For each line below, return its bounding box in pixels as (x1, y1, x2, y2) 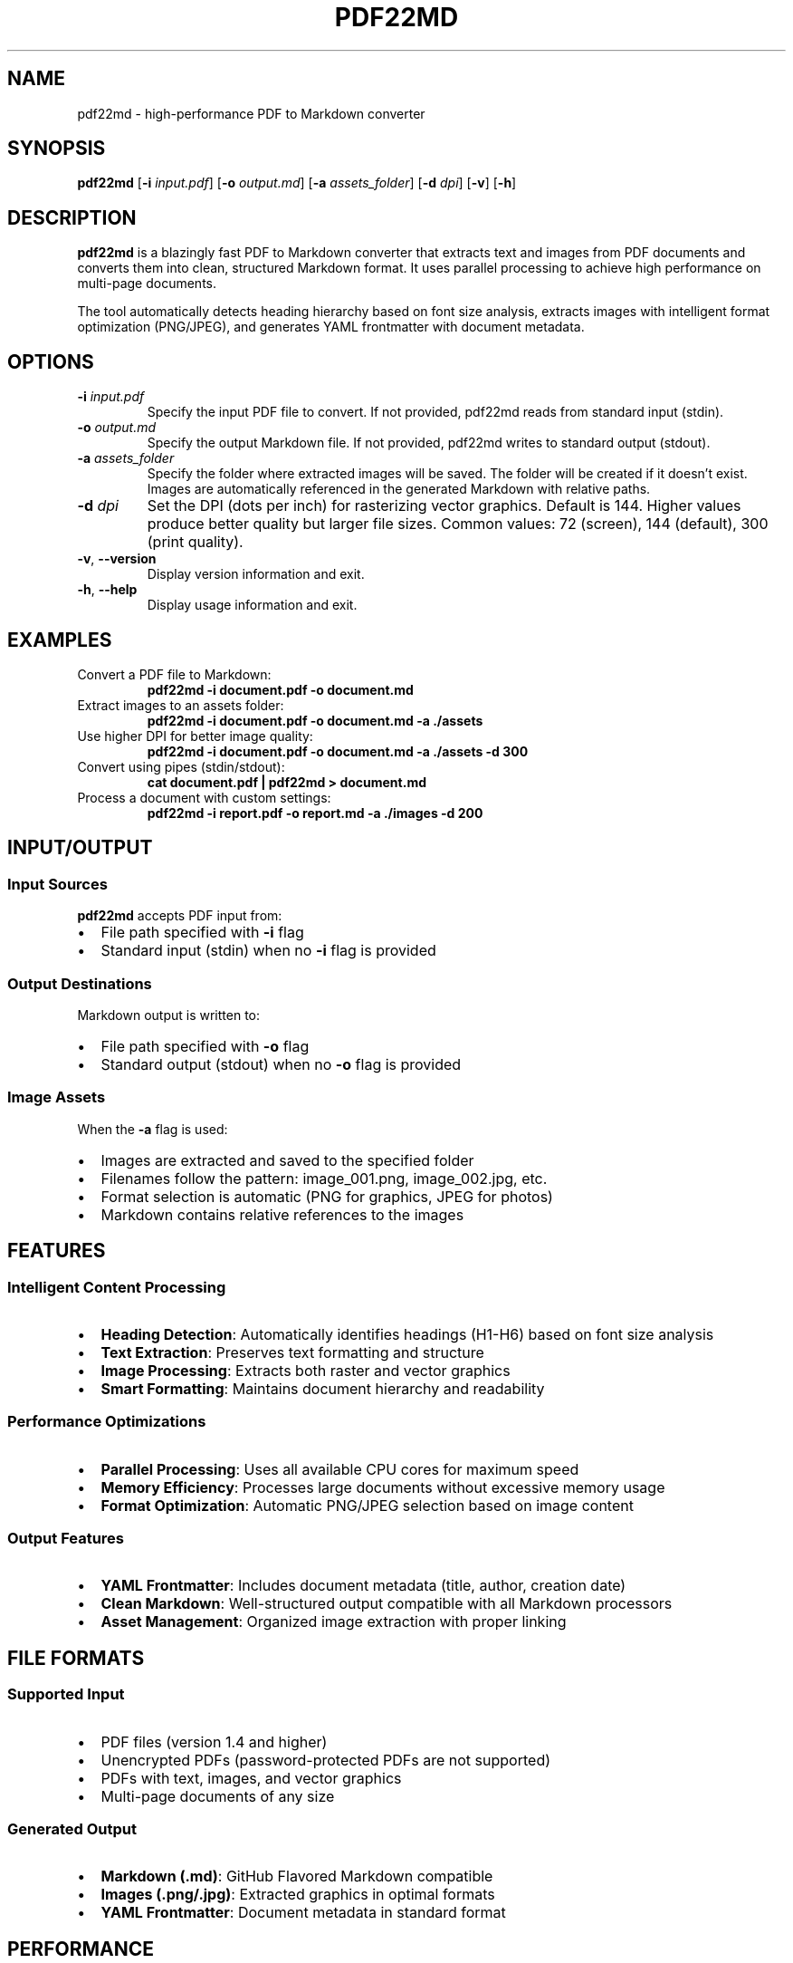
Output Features (7, 1529, 125, 1548)
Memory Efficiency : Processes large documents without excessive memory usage (100, 1477, 665, 1496)
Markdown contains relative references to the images (100, 1205, 464, 1224)
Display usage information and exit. (147, 597, 358, 613)
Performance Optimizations (7, 1412, 206, 1431)
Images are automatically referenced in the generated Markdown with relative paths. (147, 481, 651, 497)
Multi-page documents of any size (100, 1786, 335, 1805)
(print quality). (147, 533, 244, 552)
